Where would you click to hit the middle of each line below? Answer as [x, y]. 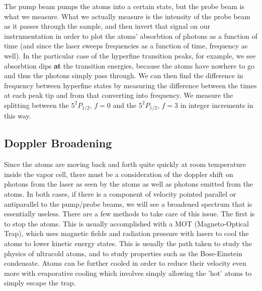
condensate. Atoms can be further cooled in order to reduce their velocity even [125, 263]
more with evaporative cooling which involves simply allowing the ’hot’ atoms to [128, 273]
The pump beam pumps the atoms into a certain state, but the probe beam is [124, 6]
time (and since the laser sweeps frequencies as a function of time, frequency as [126, 46]
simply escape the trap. [40, 283]
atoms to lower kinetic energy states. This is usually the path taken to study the [128, 243]
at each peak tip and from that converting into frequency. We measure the [119, 95]
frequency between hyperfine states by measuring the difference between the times [130, 85]
